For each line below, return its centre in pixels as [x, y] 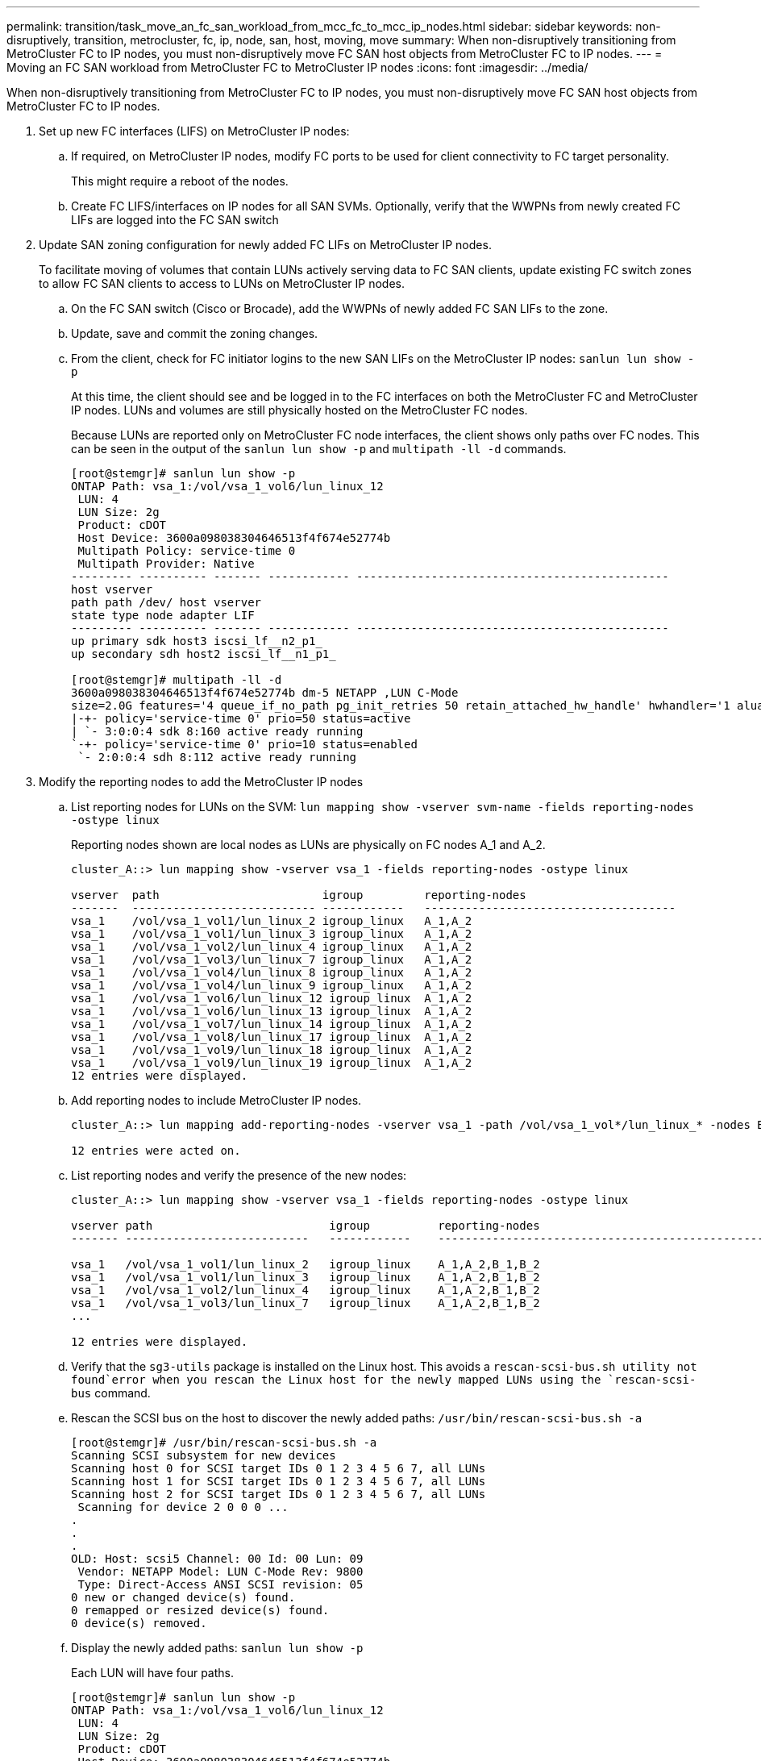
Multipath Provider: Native [166, 564]
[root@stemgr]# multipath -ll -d [177, 680]
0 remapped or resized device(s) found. [200, 1610]
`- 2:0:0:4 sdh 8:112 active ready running [217, 757]
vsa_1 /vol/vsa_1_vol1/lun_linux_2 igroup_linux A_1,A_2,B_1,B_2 [306, 1264]
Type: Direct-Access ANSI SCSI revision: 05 [220, 1584]
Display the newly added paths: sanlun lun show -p [217, 1648]
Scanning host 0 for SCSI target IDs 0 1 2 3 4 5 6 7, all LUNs [279, 1468]
